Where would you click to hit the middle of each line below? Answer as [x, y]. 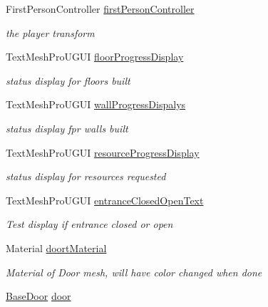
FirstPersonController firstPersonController [100, 9]
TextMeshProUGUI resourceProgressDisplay [103, 152]
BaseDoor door [38, 296]
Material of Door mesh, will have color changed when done [134, 272]
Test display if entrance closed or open [89, 224]
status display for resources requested [86, 176]
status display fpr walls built [67, 128]
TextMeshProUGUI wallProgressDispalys [96, 104]
